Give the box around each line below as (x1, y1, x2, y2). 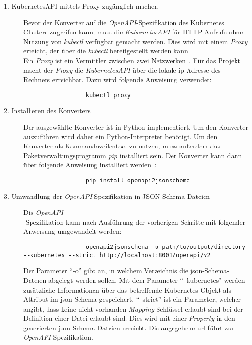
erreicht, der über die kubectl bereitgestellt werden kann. (23, 46, 190, 56)
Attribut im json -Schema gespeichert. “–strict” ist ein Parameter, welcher (23, 294, 241, 304)
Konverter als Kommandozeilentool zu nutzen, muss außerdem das (23, 141, 220, 151)
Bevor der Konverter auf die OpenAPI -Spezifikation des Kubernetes (23, 17, 224, 27)
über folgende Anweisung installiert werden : (23, 160, 157, 170)
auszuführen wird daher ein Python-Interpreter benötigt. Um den (23, 131, 218, 141)
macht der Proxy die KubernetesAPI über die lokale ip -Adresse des (23, 65, 221, 75)
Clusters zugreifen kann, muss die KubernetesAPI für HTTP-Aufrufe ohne (23, 27, 243, 37)
